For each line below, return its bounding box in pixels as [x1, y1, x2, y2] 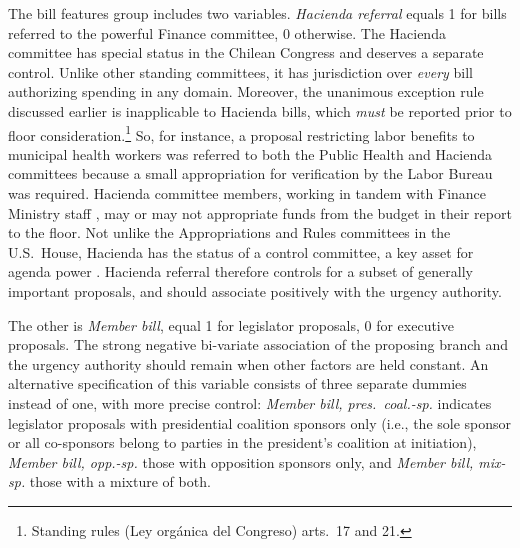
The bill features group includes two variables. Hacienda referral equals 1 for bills [8, 3, 507, 23]
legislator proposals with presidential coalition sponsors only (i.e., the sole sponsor [8, 412, 512, 433]
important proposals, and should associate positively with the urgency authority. [8, 280, 502, 301]
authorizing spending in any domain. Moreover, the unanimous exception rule [8, 81, 484, 102]
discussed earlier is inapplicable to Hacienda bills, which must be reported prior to [8, 100, 512, 121]
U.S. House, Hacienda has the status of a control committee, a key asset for [8, 241, 474, 262]
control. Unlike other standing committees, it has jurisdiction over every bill [8, 61, 473, 82]
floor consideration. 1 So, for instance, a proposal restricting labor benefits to [8, 121, 475, 145]
